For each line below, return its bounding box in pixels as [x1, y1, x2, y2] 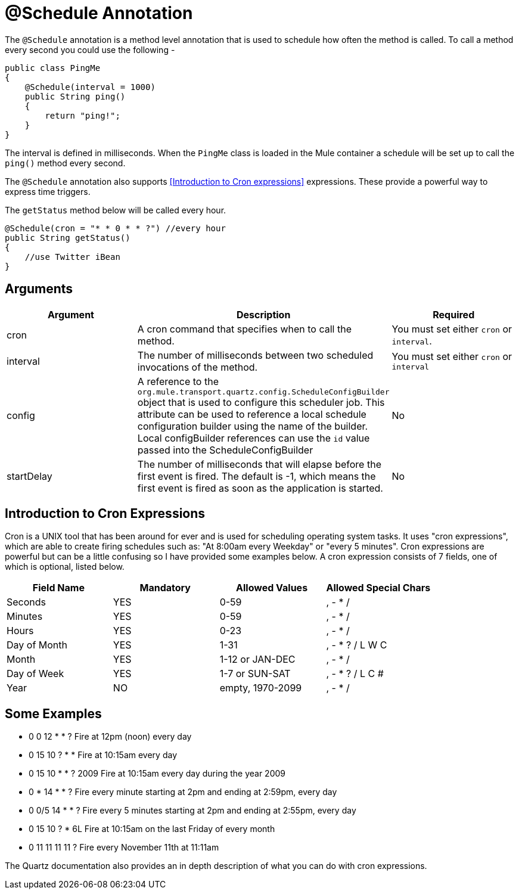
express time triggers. [5, 186, 91, 197]
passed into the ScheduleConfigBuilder [137, 443, 313, 456]
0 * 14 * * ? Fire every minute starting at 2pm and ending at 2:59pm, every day [29, 787, 337, 797]
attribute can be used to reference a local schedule [137, 408, 366, 420]
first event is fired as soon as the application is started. [137, 482, 383, 494]
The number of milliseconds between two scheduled [137, 349, 374, 361]
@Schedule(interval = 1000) [24, 82, 156, 92]
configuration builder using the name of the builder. [137, 420, 368, 432]
